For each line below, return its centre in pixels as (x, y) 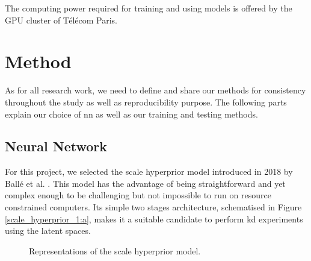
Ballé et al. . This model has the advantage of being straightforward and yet (145, 183)
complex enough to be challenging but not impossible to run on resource (138, 195)
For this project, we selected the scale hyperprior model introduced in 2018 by (149, 171)
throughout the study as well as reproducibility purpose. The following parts (146, 102)
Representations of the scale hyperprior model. (115, 250)
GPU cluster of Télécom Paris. (61, 20)
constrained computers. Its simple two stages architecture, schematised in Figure (153, 207)
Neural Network (56, 146)
